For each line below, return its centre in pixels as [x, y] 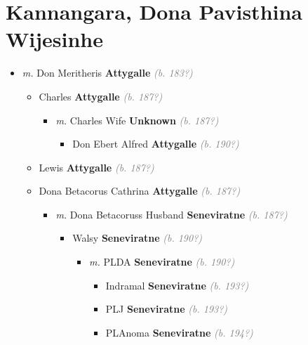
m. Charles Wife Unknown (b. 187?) [137, 120]
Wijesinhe [54, 39]
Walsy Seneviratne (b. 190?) [138, 238]
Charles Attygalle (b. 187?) [101, 96]
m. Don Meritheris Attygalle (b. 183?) [107, 73]
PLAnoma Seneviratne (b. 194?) [179, 332]
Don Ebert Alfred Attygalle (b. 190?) [156, 144]
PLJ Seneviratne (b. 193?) [167, 309]
